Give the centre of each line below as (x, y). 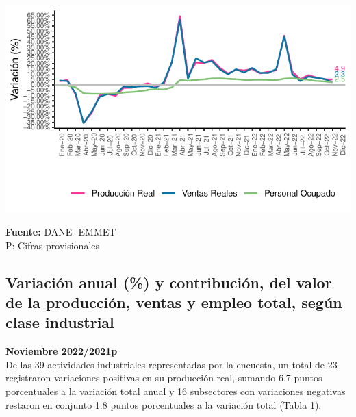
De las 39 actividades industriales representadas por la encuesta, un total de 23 (171, 364)
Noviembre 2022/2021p (62, 351)
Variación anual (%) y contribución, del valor (169, 282)
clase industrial (60, 322)
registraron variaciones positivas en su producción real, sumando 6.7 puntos (164, 378)
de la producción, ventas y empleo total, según (174, 302)
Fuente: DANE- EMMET (61, 231)
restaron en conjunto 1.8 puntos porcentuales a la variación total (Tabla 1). (164, 404)
